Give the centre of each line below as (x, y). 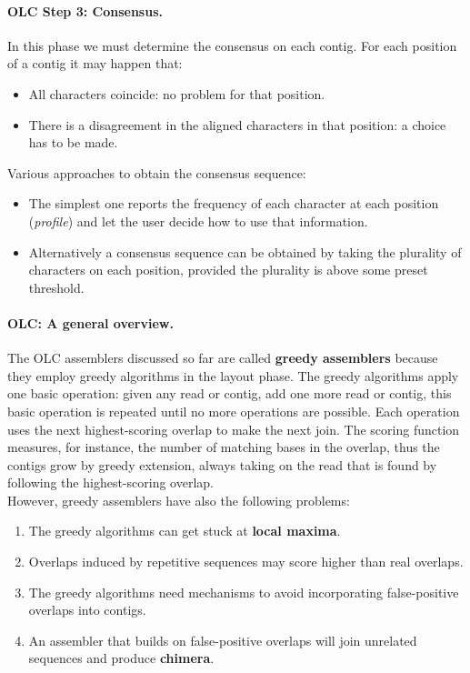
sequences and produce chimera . (121, 658)
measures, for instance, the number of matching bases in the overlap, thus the (224, 447)
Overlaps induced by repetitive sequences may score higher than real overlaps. (246, 562)
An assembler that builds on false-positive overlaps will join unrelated (223, 640)
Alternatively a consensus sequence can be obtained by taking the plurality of (245, 251)
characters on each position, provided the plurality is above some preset (228, 270)
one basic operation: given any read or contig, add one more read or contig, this (230, 393)
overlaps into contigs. (87, 610)
